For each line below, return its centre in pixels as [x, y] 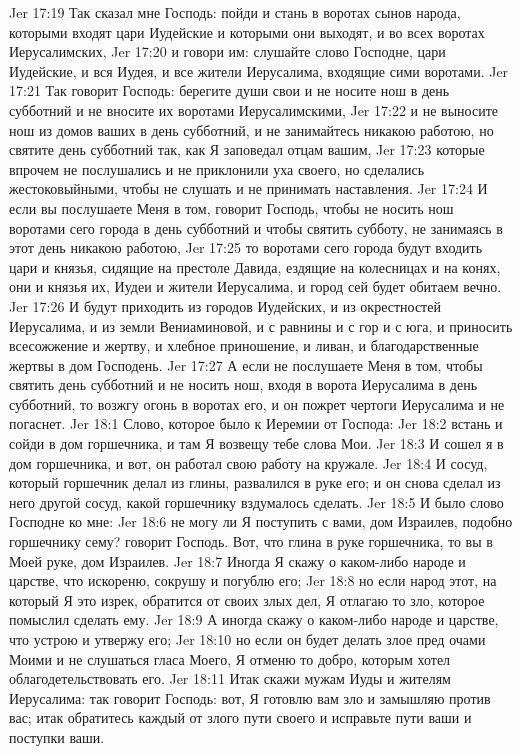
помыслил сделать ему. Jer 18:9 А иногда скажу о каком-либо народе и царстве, [254, 619]
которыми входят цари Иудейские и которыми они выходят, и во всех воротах [247, 31]
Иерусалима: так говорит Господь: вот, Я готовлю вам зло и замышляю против [250, 697]
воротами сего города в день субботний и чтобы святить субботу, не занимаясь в [256, 227]
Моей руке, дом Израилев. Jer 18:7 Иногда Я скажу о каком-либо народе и [237, 560]
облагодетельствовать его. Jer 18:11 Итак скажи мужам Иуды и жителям [230, 678]
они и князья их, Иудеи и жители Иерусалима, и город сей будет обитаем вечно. [255, 286]
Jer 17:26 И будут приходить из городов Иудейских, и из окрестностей [225, 305]
